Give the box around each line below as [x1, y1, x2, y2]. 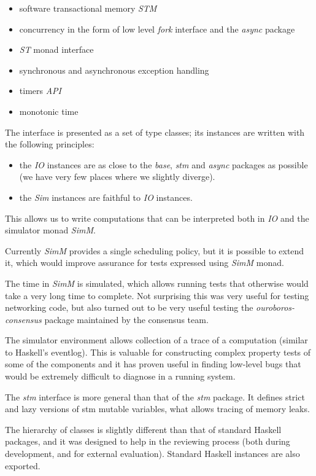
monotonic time [19, 104, 79, 117]
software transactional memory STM [19, 2, 157, 14]
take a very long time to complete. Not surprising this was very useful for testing [5, 289, 309, 302]
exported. [5, 459, 40, 472]
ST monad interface [19, 43, 94, 56]
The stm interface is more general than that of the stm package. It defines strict [5, 390, 305, 403]
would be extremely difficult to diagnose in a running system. [5, 370, 236, 383]
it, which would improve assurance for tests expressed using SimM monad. [5, 256, 284, 269]
